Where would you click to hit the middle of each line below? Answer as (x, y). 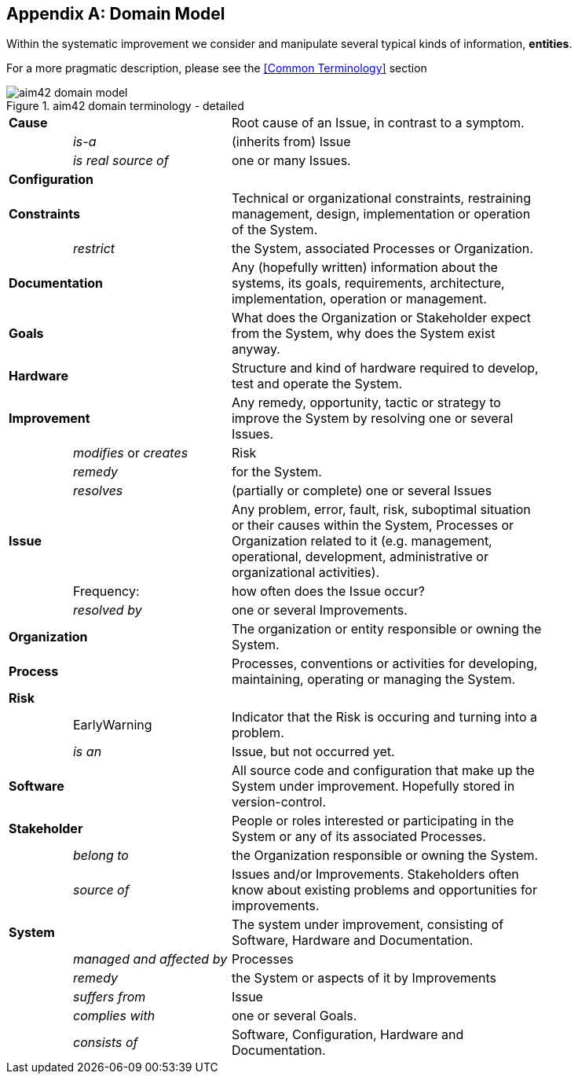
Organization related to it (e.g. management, (362, 541)
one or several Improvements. (319, 610)
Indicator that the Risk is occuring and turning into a (384, 717)
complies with (114, 1016)
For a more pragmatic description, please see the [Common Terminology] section (217, 68)
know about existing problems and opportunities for (384, 890)
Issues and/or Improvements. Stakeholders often (375, 874)
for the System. (276, 472)
